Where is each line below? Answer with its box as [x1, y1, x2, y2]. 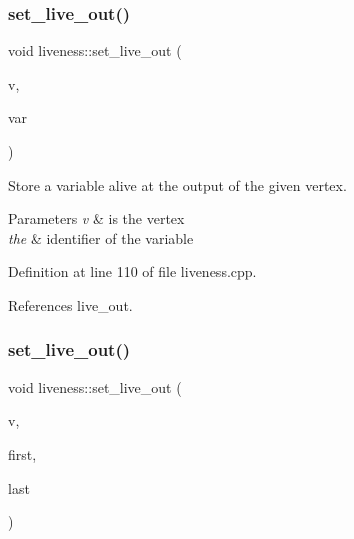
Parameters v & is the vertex [8, 208, 185, 229]
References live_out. [8, 294, 133, 315]
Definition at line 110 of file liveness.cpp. [8, 261, 257, 282]
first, [8, 443, 37, 464]
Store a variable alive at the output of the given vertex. [8, 174, 347, 195]
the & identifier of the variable [8, 227, 194, 248]
